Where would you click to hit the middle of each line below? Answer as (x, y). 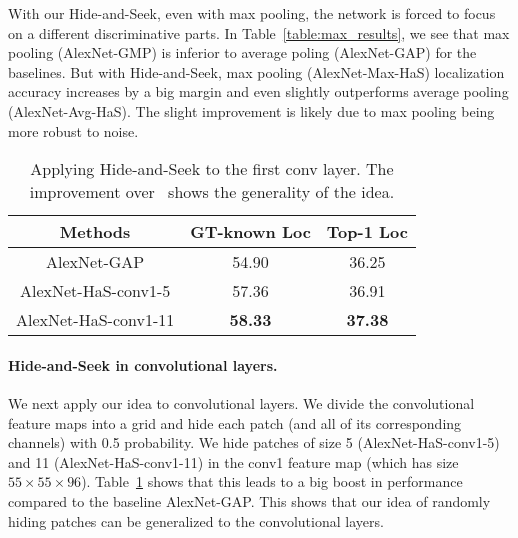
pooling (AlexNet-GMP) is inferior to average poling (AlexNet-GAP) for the (242, 52)
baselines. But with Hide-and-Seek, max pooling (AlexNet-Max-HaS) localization (256, 71)
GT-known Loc (250, 232)
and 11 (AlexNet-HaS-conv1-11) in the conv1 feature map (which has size (233, 461)
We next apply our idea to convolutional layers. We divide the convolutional (241, 402)
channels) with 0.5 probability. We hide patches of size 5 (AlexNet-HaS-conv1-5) (254, 442)
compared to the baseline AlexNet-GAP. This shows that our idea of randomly (249, 500)
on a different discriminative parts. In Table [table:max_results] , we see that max (259, 32)
